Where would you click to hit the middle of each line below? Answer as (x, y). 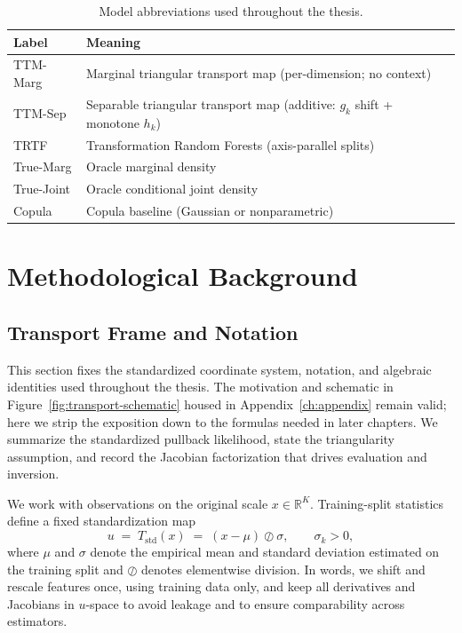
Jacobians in (41, 603)
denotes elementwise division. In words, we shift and (283, 569)
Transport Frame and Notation (153, 332)
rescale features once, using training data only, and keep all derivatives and (211, 586)
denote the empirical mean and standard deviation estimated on (265, 552)
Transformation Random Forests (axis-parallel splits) (231, 144)
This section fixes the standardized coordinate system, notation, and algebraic (219, 369)
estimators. (37, 621)
